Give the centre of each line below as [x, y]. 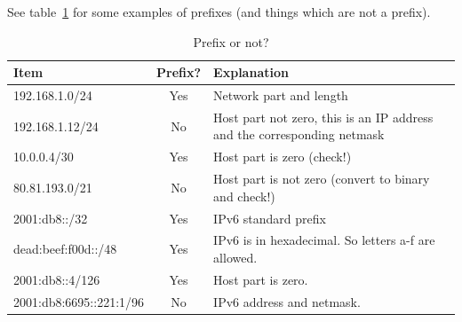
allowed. [235, 258]
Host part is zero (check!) [283, 157]
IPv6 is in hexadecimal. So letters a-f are [324, 240]
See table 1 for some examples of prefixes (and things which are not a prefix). [219, 12]
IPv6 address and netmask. [287, 301]
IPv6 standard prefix [270, 218]
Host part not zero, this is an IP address [323, 117]
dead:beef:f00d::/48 [65, 249]
